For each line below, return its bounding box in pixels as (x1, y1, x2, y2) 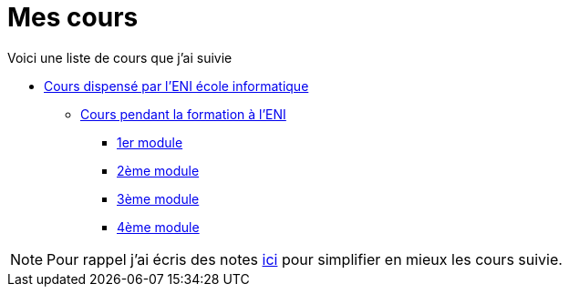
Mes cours (7, 2, 139, 33)
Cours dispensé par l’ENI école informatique (44, 77, 309, 94)
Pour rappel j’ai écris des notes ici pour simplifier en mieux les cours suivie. (47, 249, 563, 269)
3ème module (117, 190, 200, 207)
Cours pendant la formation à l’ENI (80, 106, 286, 122)
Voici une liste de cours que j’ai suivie (7, 49, 233, 66)
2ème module (117, 162, 200, 178)
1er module (117, 134, 183, 150)
